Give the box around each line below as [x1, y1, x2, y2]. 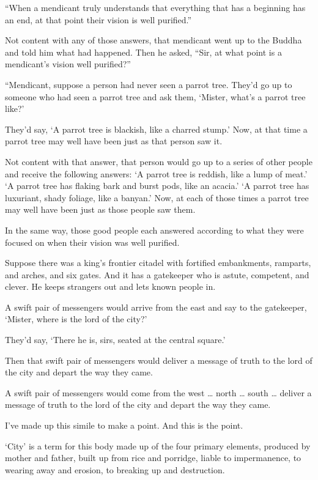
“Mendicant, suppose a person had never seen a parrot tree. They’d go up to [5, 78, 292, 90]
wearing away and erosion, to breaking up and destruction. [5, 463, 225, 476]
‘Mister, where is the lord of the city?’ [5, 312, 147, 325]
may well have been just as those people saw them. [5, 203, 196, 216]
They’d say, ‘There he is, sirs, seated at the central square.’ [5, 333, 226, 346]
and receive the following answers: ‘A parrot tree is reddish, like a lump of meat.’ [5, 167, 308, 180]
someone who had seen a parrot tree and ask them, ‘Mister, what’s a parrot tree [5, 90, 306, 103]
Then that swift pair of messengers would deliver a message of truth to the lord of [5, 353, 312, 366]
